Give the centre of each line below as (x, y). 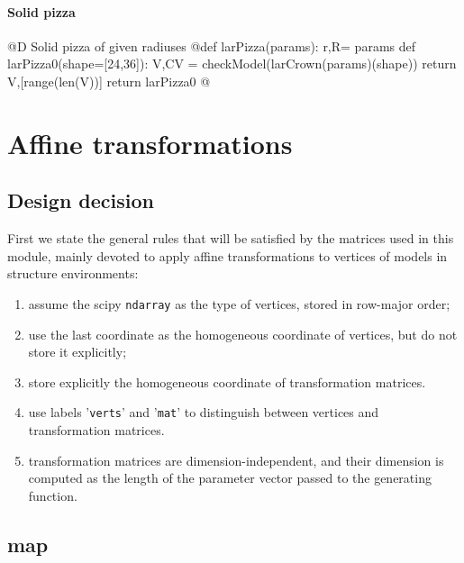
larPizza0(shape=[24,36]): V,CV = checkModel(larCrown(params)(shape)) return (232, 64)
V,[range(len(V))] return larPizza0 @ (109, 81)
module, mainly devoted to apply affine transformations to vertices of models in (227, 255)
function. (53, 495)
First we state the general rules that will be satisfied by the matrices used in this (231, 238)
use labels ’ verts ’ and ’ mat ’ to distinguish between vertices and (204, 412)
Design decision (81, 200)
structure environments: (73, 273)
